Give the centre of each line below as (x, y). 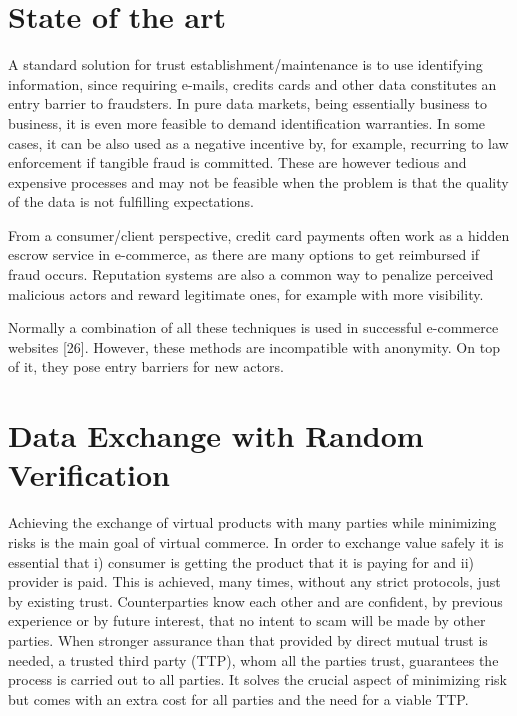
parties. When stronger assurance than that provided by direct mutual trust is (248, 639)
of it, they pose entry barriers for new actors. (146, 366)
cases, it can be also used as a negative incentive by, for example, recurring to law (258, 142)
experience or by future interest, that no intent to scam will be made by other (247, 620)
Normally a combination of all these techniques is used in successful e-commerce (253, 327)
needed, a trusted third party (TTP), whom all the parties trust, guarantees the (253, 659)
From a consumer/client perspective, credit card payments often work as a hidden (259, 234)
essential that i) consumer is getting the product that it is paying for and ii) (241, 561)
